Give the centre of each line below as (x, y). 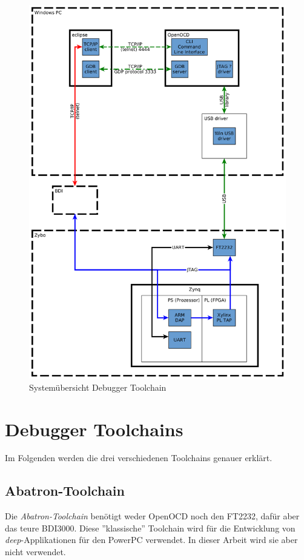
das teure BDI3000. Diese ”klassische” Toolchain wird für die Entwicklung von (150, 528)
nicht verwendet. (35, 552)
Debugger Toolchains (94, 429)
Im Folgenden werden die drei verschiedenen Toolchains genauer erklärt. (139, 458)
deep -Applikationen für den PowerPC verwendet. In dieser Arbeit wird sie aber (151, 540)
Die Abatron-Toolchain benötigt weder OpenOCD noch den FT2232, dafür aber (152, 516)
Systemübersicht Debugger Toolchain (98, 387)
